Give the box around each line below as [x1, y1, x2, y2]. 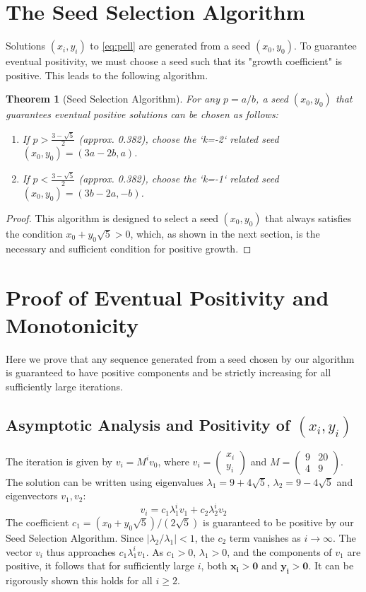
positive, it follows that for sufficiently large [6, 558, 195, 573]
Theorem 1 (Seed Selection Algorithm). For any [6, 91, 220, 106]
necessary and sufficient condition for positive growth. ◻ [6, 240, 252, 255]
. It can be [308, 558, 354, 573]
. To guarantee [293, 38, 357, 53]
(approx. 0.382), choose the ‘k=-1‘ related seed [78, 171, 279, 186]
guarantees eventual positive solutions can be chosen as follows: [6, 107, 278, 122]
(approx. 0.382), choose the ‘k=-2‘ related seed [78, 131, 279, 146]
